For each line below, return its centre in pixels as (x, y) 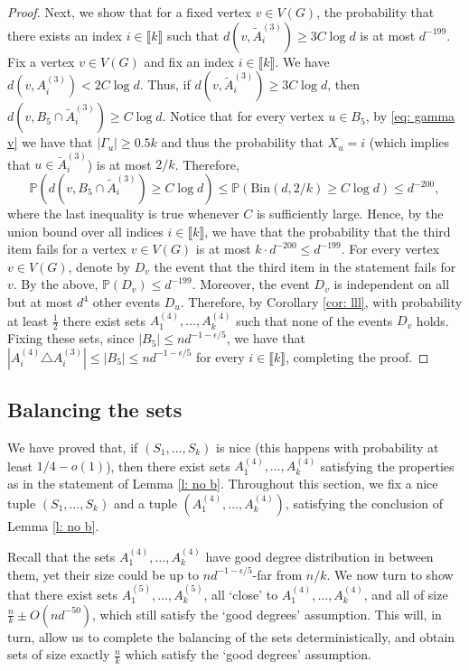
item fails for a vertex (67, 249)
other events (127, 302)
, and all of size (406, 595)
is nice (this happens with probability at (328, 447)
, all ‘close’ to (241, 595)
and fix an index (189, 61)
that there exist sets (62, 595)
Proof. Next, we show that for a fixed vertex (129, 12)
